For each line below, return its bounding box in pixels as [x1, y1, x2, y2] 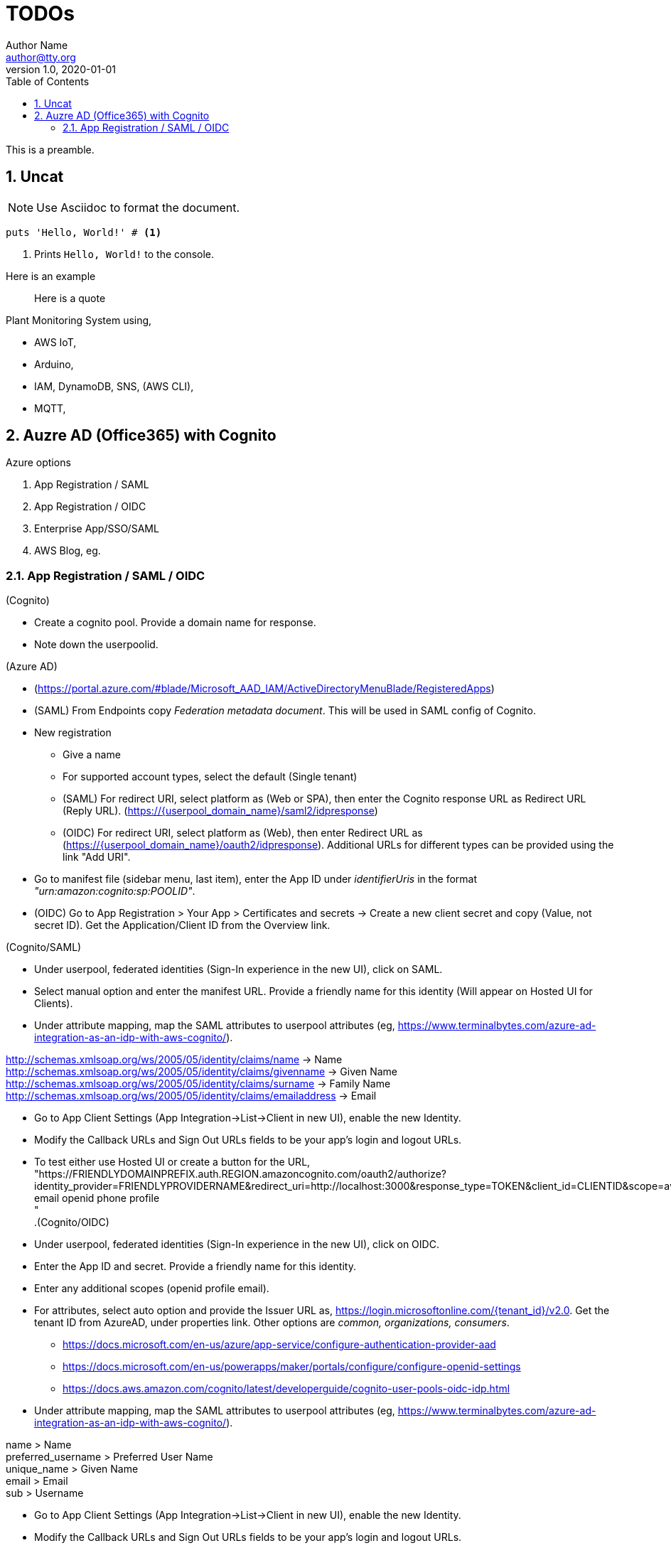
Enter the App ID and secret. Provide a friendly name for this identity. [34, 1260, 356, 1273]
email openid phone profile [34, 1192, 160, 1205]
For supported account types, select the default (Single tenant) [63, 770, 358, 783]
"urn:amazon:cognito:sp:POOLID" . [34, 885, 195, 898]
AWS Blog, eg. [34, 544, 101, 557]
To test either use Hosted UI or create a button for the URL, [34, 1156, 311, 1168]
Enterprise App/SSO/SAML [34, 522, 159, 535]
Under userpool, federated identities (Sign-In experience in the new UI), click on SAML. [34, 963, 443, 976]
